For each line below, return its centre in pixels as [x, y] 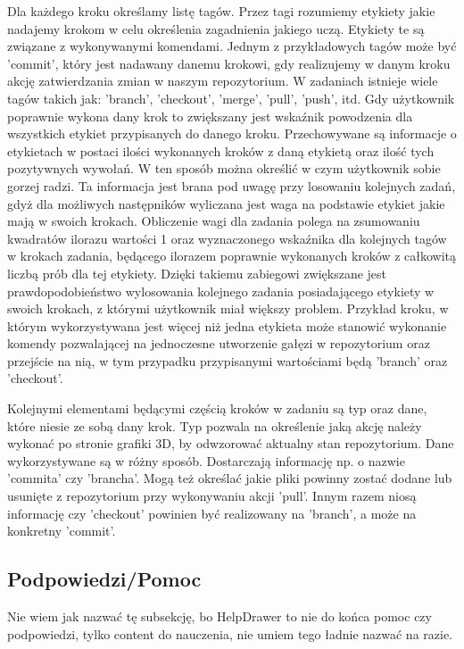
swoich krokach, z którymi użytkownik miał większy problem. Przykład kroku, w [228, 308]
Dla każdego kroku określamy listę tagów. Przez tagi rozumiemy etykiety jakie [221, 11]
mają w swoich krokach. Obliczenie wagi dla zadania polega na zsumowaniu [214, 221]
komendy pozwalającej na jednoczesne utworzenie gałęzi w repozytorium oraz [219, 343]
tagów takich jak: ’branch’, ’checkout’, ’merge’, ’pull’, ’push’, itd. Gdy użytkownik [231, 98]
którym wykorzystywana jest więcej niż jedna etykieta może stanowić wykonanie [227, 325]
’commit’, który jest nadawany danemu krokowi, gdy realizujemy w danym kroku [229, 63]
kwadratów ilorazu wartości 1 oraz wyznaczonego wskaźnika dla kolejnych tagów [227, 238]
